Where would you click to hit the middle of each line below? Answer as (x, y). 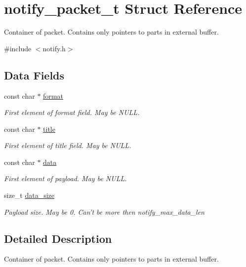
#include (18, 48)
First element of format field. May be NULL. (72, 112)
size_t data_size (29, 195)
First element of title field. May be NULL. (68, 145)
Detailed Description (58, 238)
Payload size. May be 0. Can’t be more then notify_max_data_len (104, 211)
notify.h (54, 48)
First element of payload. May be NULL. (65, 178)
